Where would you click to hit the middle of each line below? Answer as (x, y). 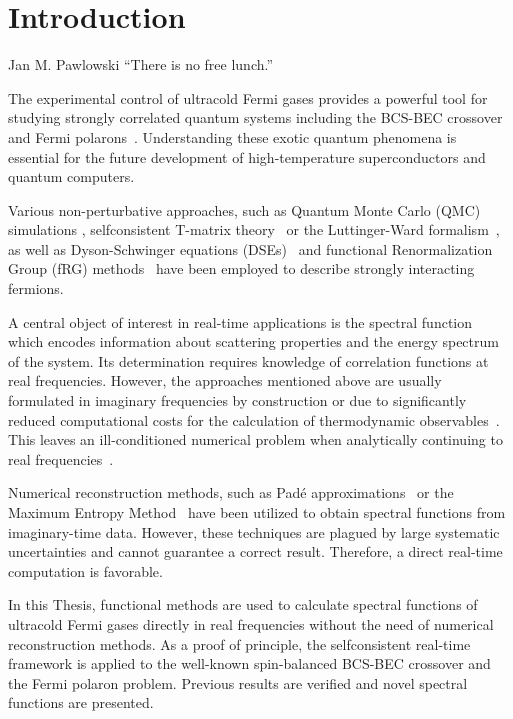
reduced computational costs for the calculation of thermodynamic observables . (254, 419)
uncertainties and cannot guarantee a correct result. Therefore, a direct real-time (255, 551)
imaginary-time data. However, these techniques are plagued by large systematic (254, 531)
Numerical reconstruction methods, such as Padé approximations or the (231, 492)
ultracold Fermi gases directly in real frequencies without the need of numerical (251, 623)
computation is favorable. (85, 570)
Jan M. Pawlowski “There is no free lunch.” (141, 64)
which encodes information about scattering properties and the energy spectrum (253, 341)
